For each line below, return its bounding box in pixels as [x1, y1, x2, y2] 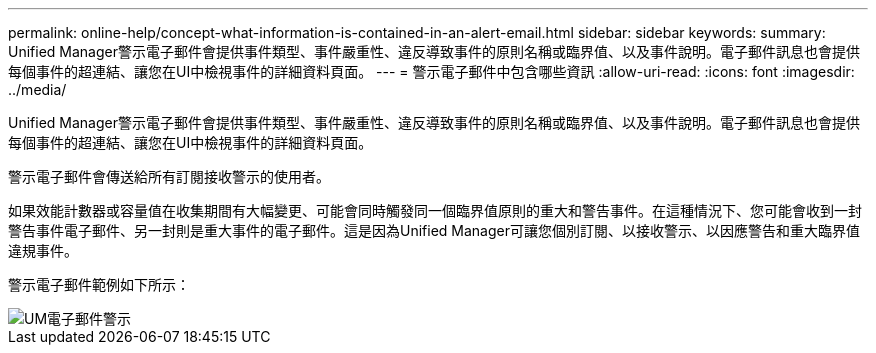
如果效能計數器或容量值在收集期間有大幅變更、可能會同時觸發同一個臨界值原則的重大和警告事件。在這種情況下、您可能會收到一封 [8, 202, 862, 219]
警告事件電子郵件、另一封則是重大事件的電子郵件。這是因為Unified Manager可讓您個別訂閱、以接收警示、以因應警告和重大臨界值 [8, 222, 860, 239]
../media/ [8, 81, 67, 98]
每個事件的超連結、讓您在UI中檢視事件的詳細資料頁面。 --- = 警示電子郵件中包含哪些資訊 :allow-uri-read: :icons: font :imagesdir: [8, 63, 855, 80]
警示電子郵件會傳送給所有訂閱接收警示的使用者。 [8, 168, 330, 185]
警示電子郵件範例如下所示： [8, 276, 190, 293]
